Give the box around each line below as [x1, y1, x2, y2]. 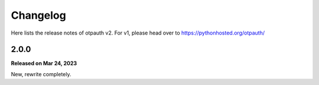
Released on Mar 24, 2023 [11, 60, 77, 67]
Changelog [11, 9, 66, 22]
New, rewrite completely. [11, 70, 71, 77]
